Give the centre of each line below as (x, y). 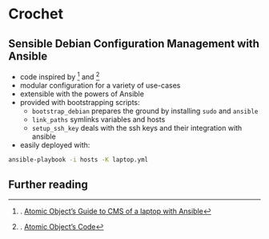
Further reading (48, 184)
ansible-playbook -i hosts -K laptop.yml (78, 160)
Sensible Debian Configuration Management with (134, 44)
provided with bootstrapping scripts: (80, 102)
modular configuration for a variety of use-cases (100, 85)
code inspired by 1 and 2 (60, 76)
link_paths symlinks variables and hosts (98, 119)
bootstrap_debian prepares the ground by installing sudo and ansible (145, 111)
